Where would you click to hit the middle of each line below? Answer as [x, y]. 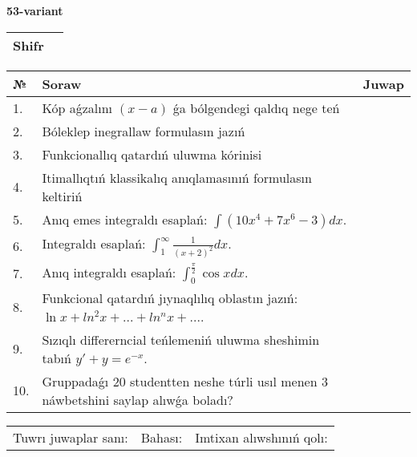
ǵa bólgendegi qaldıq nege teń [256, 107]
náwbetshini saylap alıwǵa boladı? [138, 399]
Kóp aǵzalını [77, 107]
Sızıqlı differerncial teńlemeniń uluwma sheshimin [181, 339]
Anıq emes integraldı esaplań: [125, 219]
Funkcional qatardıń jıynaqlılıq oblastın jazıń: [170, 297]
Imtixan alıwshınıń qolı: [261, 437]
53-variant [35, 10]
